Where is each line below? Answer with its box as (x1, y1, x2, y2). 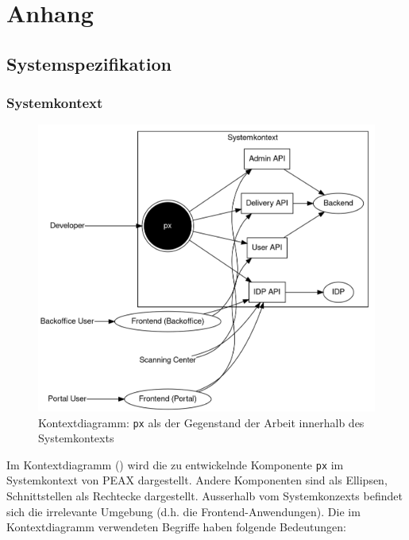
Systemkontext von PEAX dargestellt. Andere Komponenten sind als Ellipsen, (6, 472, 388, 488)
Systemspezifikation (6, 51, 172, 75)
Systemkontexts (38, 430, 114, 446)
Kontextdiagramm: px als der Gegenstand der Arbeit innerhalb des (38, 414, 365, 430)
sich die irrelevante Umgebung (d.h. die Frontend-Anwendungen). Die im (6, 503, 361, 519)
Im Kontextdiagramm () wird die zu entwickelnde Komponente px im (6, 456, 344, 472)
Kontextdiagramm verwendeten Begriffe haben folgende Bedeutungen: (6, 519, 346, 535)
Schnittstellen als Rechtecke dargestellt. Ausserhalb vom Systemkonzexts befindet (6, 488, 403, 504)
